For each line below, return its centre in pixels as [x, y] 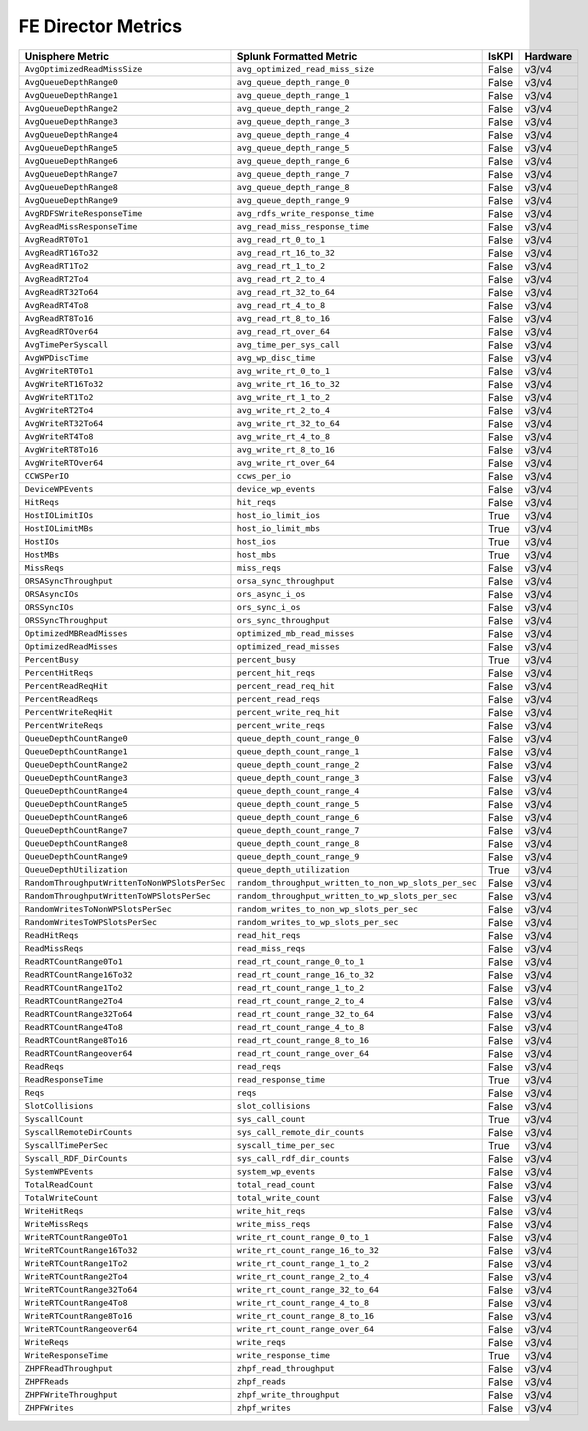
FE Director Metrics [100, 26]
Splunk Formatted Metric [297, 56]
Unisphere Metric [67, 56]
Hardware [548, 56]
